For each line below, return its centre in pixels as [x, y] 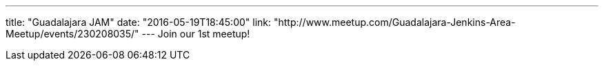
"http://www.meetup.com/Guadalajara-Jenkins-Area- [394, 22]
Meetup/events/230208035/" [72, 34]
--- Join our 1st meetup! [196, 34]
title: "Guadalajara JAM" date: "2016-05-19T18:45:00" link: [139, 22]
